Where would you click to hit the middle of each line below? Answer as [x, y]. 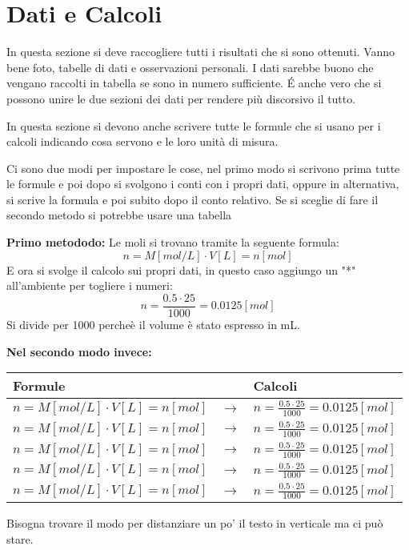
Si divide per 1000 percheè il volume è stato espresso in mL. [153, 324]
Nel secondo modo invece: [79, 351]
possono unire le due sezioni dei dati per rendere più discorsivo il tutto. [181, 98]
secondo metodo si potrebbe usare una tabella [119, 215]
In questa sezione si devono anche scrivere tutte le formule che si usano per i [194, 125]
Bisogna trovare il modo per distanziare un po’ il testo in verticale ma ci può [195, 523]
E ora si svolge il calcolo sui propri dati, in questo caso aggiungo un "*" [181, 269]
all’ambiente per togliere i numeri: [90, 285]
